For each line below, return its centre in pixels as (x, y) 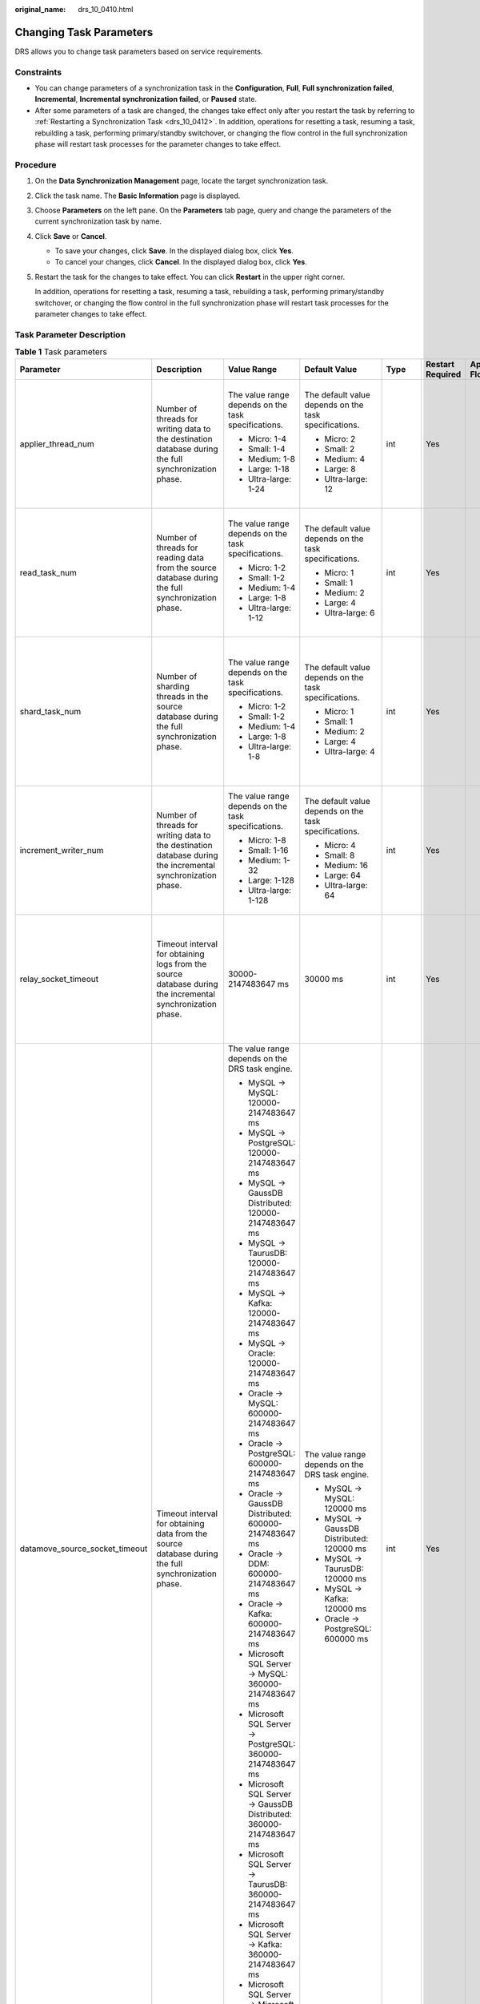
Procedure (36, 164)
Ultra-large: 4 (350, 751)
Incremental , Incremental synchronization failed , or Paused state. (146, 99)
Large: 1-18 (269, 469)
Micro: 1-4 (268, 438)
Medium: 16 (346, 865)
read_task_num (48, 572)
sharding (173, 686)
